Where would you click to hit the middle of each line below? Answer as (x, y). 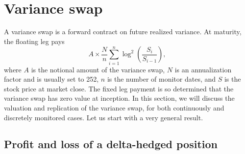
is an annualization (203, 69)
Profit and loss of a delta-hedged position (111, 143)
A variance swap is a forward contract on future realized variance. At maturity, (123, 32)
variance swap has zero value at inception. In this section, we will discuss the (119, 98)
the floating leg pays (34, 41)
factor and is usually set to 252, (51, 79)
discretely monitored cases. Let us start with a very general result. (104, 117)
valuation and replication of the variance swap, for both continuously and (114, 108)
